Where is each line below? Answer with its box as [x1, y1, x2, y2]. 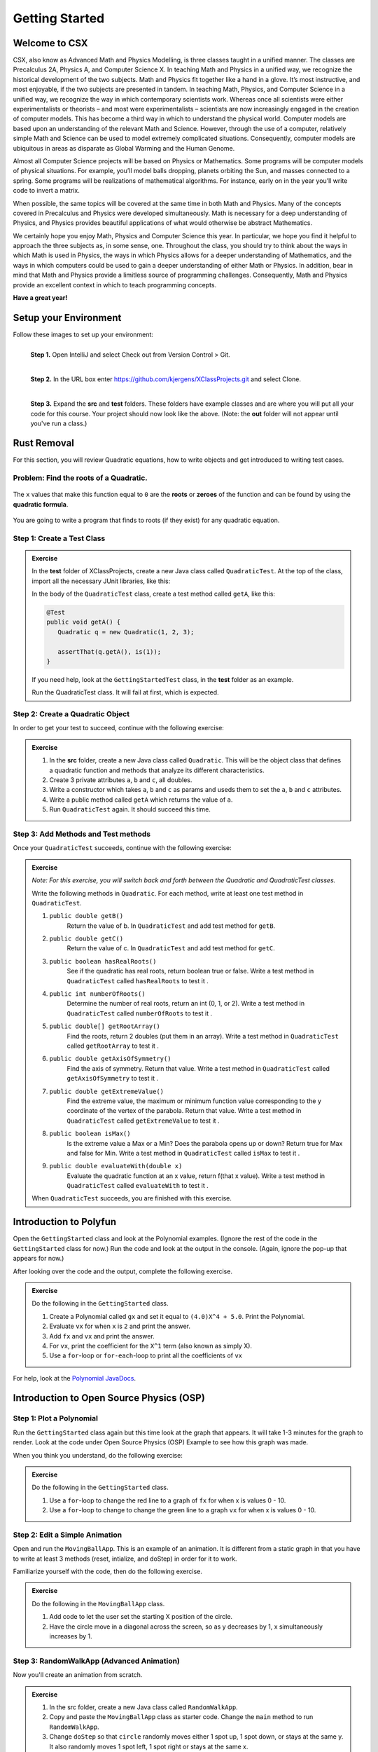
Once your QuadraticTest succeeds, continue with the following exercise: [13, 844, 232, 852]
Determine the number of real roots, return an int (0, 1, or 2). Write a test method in [66, 999, 305, 1008]
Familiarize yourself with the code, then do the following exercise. [13, 1567, 202, 1576]
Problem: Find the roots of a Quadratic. [13, 473, 148, 483]
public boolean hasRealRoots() [49, 957, 157, 965]
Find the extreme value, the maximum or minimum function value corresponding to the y [66, 1097, 322, 1105]
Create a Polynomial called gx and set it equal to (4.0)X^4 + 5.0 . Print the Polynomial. [49, 1312, 305, 1320]
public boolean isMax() [49, 1130, 131, 1138]
